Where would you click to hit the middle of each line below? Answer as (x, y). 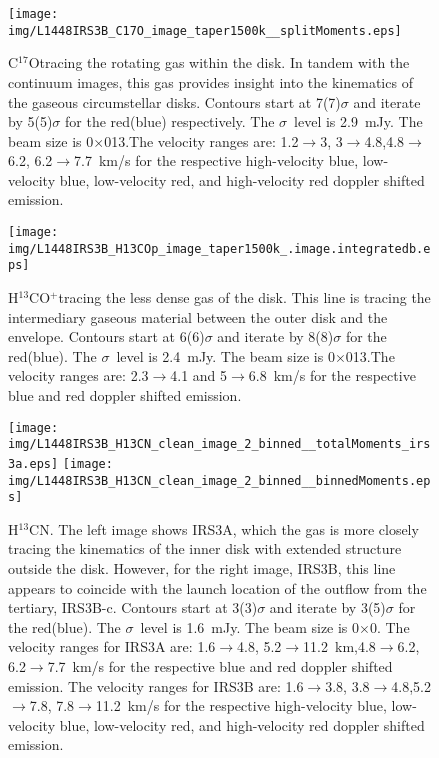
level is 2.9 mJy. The (358, 121)
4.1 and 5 (199, 375)
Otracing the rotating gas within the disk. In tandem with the (219, 62)
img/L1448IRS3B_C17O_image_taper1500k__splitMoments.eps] (205, 30)
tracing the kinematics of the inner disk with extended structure (205, 548)
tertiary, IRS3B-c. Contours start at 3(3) (133, 607)
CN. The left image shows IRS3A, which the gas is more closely (224, 528)
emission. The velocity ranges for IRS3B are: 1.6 (156, 685)
